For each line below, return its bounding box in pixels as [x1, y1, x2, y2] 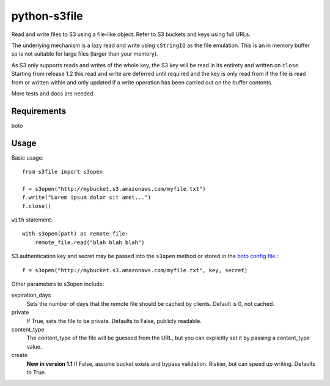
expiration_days [11, 291, 51, 299]
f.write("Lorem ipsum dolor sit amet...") [22, 194, 152, 201]
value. [26, 343, 42, 350]
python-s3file [11, 9, 83, 23]
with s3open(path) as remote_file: [22, 230, 129, 237]
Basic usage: [11, 154, 44, 161]
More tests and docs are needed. [11, 89, 95, 97]
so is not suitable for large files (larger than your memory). [11, 50, 158, 58]
